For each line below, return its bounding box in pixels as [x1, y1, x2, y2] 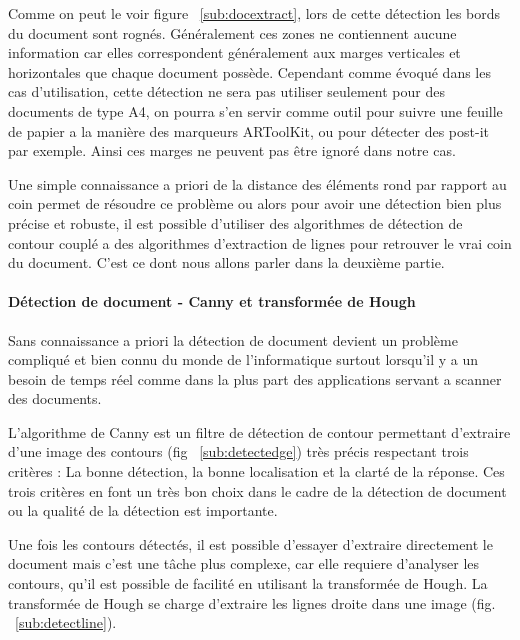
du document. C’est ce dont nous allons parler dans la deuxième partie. [8, 252, 445, 273]
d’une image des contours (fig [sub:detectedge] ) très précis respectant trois [8, 441, 469, 462]
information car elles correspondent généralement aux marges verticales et [8, 42, 461, 63]
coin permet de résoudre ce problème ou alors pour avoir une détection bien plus [8, 193, 502, 214]
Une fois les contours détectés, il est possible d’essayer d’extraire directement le [8, 533, 493, 554]
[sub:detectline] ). [15, 612, 117, 633]
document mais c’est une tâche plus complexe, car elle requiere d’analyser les [8, 553, 480, 574]
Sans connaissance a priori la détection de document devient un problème [8, 329, 458, 350]
